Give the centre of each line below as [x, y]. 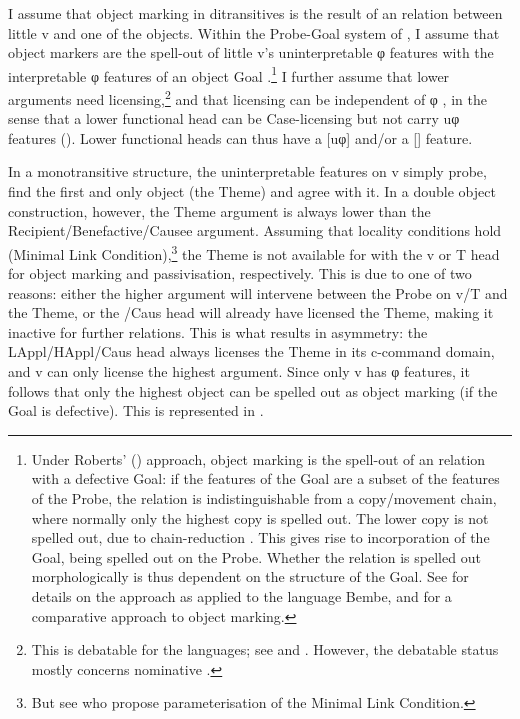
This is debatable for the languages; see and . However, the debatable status [265, 649]
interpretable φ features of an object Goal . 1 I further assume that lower [229, 74]
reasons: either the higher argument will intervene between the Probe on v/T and [258, 292]
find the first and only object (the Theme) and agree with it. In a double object [252, 191]
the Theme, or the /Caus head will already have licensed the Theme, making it [251, 312]
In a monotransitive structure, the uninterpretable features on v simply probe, [247, 171]
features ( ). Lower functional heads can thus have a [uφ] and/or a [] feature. [240, 137]
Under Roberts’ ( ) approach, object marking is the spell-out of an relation [258, 458]
